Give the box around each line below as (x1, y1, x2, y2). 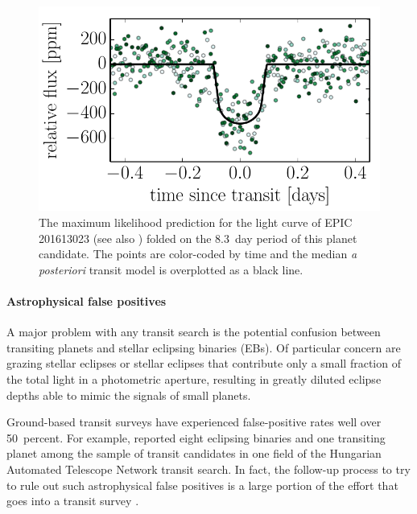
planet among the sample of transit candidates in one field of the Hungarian (6, 445, 382, 462)
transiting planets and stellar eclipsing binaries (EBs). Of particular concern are (6, 339, 401, 356)
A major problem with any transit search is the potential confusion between (6, 323, 381, 340)
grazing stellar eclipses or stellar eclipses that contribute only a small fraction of (6, 355, 401, 372)
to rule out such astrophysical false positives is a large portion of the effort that (6, 476, 398, 493)
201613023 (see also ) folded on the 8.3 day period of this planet (39, 229, 357, 246)
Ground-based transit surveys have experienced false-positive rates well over (6, 413, 382, 430)
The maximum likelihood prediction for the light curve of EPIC (39, 213, 353, 230)
